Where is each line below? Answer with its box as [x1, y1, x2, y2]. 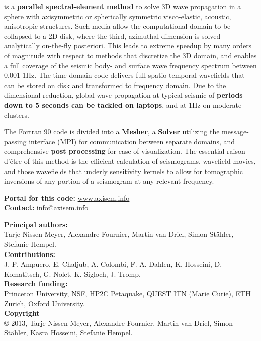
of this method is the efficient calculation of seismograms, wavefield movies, [24, 155, 256, 166]
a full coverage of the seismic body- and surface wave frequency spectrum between [4, 60, 257, 70]
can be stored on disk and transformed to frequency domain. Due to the [4, 79, 226, 90]
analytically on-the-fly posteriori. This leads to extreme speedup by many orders [4, 40, 252, 51]
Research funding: [4, 278, 68, 289]
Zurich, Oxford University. [4, 298, 85, 308]
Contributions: [4, 248, 55, 259]
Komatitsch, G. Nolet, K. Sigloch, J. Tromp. [4, 268, 141, 279]
